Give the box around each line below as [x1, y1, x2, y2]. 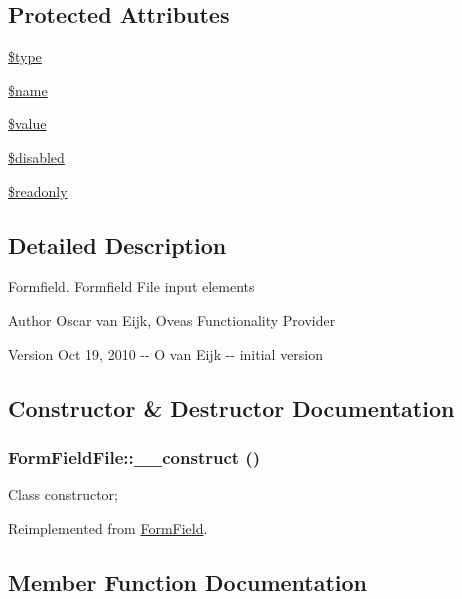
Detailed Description [8, 229, 227, 260]
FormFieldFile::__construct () [8, 444, 260, 469]
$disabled [8, 146, 65, 167]
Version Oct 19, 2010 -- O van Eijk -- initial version [8, 343, 324, 364]
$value [8, 113, 47, 134]
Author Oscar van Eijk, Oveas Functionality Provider [8, 309, 336, 330]
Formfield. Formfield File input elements [8, 276, 255, 297]
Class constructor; [8, 484, 118, 505]
